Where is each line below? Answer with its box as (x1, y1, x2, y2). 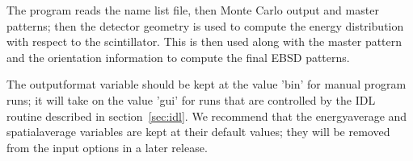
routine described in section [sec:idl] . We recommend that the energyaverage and (6, 107, 407, 124)
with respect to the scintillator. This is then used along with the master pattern (6, 33, 402, 50)
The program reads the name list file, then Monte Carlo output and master (6, 2, 379, 18)
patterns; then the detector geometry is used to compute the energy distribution (6, 17, 404, 34)
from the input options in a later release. (6, 138, 208, 155)
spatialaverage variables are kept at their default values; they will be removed (6, 123, 390, 140)
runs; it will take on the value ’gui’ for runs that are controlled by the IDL (6, 91, 376, 108)
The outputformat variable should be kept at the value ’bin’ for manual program (6, 76, 407, 93)
